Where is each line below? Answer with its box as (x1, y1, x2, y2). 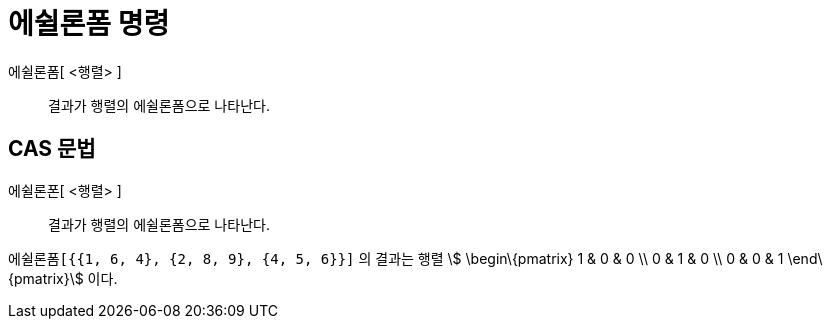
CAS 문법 (8, 136, 96, 162)
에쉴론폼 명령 (8, 7, 170, 41)
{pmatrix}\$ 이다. (8, 269, 118, 287)
